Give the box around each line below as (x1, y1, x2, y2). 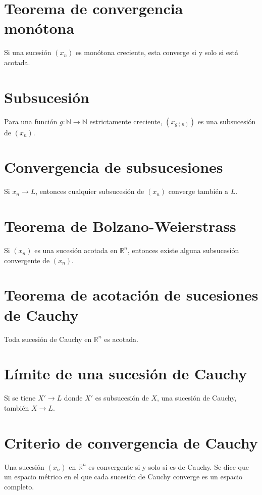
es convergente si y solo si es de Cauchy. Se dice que (88, 461, 249, 472)
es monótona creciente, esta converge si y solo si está (75, 47, 239, 58)
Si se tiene (4, 392, 36, 403)
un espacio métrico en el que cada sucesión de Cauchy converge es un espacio (4, 471, 243, 482)
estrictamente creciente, (89, 116, 163, 126)
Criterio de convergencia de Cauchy (4, 432, 258, 453)
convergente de (4, 255, 50, 265)
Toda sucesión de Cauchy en (4, 333, 92, 344)
